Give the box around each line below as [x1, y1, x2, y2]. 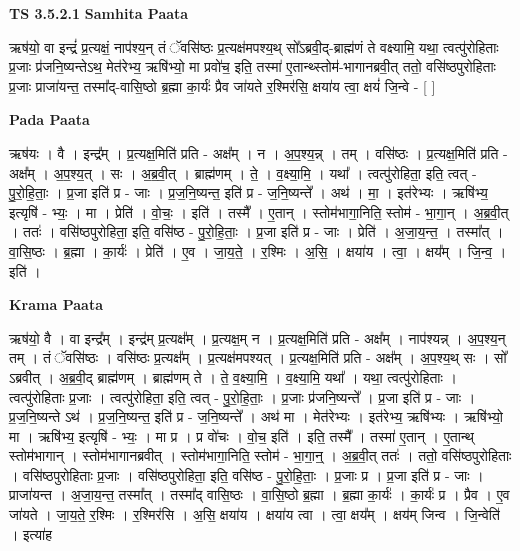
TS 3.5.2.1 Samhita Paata [9, 3, 189, 23]
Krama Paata [9, 294, 103, 315]
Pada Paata [9, 109, 90, 130]
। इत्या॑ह [9, 523, 53, 544]
